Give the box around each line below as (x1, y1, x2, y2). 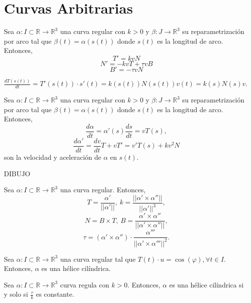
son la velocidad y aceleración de (4, 151, 101, 162)
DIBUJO (4, 168, 31, 178)
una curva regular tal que (60, 253, 136, 264)
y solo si (4, 289, 28, 299)
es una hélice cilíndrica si (169, 279, 244, 289)
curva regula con (60, 279, 109, 289)
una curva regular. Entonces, (60, 185, 146, 195)
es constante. (36, 289, 74, 299)
